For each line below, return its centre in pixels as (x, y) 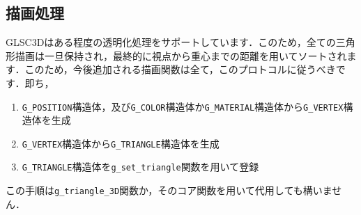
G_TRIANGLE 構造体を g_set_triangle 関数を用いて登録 (140, 167)
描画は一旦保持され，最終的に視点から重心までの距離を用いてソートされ (181, 55)
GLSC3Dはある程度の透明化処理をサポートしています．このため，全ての (171, 42)
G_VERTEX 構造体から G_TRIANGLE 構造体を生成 (121, 143)
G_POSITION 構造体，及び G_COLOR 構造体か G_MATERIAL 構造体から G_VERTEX (183, 106)
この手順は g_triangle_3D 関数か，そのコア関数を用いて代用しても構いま (169, 190)
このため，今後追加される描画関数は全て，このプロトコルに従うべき (180, 69)
